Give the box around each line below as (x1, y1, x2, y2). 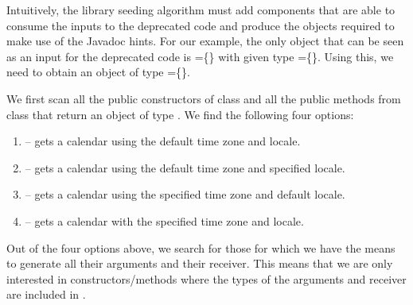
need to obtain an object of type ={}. (6, 64, 191, 80)
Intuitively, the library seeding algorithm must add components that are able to (6, 2, 395, 17)
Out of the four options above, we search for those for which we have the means (6, 239, 395, 256)
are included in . (6, 286, 86, 303)
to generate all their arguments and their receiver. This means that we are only (6, 255, 393, 272)
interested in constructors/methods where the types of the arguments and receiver (6, 270, 407, 287)
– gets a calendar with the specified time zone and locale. (25, 212, 304, 229)
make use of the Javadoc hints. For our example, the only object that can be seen (6, 33, 404, 49)
